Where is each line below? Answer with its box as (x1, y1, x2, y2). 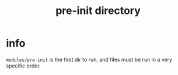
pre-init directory (55, 4, 141, 17)
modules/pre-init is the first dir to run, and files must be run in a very (6, 56, 173, 63)
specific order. (6, 62, 41, 69)
